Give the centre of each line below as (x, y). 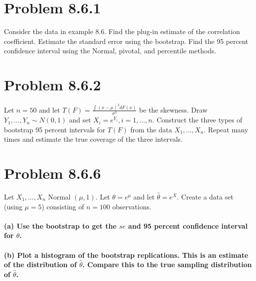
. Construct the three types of (197, 120)
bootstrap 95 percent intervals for (55, 129)
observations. (132, 206)
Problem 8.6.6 (53, 173)
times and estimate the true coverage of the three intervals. (93, 139)
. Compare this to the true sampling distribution (167, 264)
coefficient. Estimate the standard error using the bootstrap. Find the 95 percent (126, 41)
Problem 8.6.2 (53, 85)
